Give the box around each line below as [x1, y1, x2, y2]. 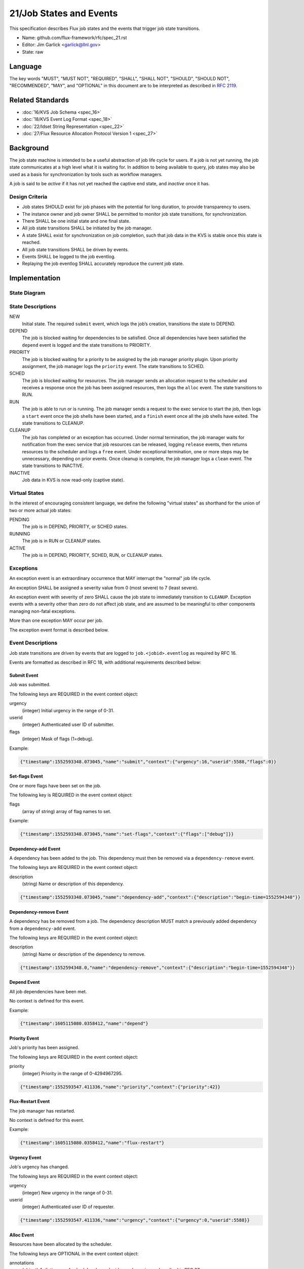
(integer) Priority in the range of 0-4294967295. [22, 1070, 123, 1076]
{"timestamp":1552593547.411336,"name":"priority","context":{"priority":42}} [20, 1084, 220, 1090]
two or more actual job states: [9, 507, 72, 513]
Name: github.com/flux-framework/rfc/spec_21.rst [22, 35, 127, 41]
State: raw [22, 49, 44, 55]
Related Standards [9, 95, 69, 104]
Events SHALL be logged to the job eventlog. [22, 254, 116, 260]
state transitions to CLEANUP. [22, 420, 85, 426]
